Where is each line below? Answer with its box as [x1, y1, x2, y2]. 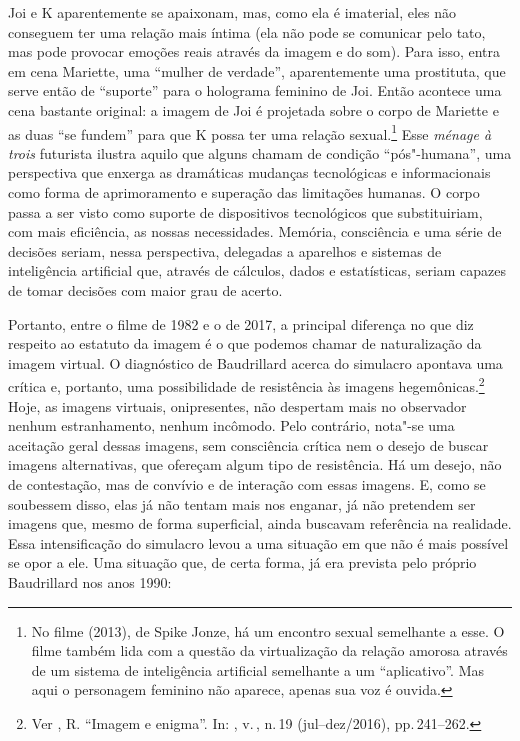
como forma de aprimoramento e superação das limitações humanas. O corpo [8, 182, 480, 202]
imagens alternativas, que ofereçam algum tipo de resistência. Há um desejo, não [8, 454, 502, 475]
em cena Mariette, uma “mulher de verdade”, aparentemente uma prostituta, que [8, 60, 506, 81]
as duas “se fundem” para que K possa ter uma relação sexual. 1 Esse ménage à [8, 120, 492, 144]
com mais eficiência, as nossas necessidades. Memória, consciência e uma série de [8, 221, 502, 242]
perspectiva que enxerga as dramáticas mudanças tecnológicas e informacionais [8, 162, 491, 183]
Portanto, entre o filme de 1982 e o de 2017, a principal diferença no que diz [8, 313, 474, 334]
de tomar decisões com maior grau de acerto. [8, 279, 283, 300]
